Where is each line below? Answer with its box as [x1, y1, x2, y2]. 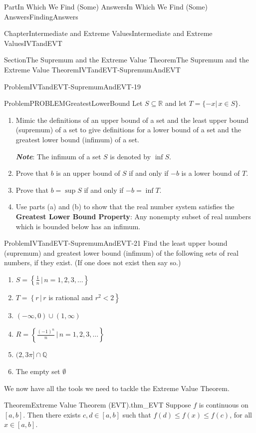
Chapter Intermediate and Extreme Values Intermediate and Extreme [4, 28, 213, 38]
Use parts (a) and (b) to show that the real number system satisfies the [15, 201, 235, 212]
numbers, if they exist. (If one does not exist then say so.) [4, 257, 181, 268]
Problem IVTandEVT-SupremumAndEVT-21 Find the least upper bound [4, 238, 228, 248]
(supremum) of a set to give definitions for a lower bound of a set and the [15, 124, 241, 135]
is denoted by [110, 151, 151, 161]
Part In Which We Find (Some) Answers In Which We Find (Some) [4, 1, 208, 11]
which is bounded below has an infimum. [15, 221, 141, 231]
